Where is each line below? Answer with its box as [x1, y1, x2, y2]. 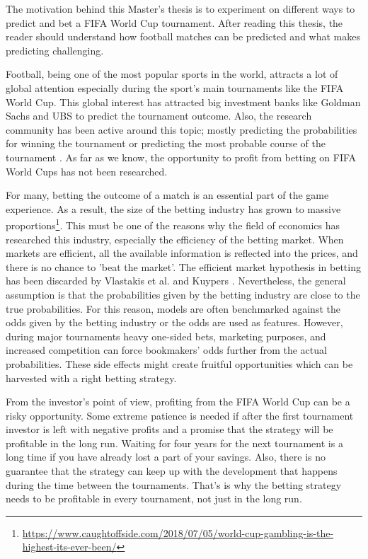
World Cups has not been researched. [6, 163, 168, 178]
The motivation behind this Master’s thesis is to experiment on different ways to [6, 1, 355, 16]
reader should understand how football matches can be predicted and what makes [6, 29, 360, 44]
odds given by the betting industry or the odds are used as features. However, [6, 315, 343, 330]
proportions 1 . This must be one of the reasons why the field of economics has [6, 216, 340, 232]
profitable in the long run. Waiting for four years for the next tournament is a [6, 435, 343, 450]
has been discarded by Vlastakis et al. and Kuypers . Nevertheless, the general [6, 273, 346, 288]
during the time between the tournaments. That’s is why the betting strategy [6, 477, 342, 492]
